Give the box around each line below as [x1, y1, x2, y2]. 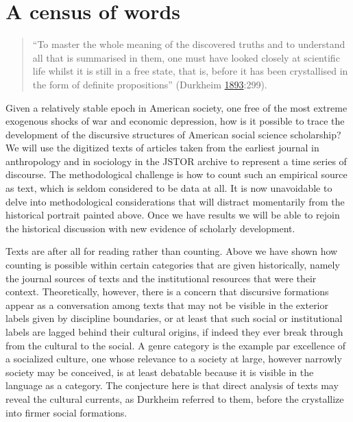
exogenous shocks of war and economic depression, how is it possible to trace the [5, 114, 345, 128]
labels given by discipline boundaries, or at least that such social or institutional [5, 311, 343, 325]
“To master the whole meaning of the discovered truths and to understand [32, 37, 345, 51]
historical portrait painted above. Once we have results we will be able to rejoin [5, 208, 340, 222]
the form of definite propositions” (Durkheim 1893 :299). [32, 77, 267, 91]
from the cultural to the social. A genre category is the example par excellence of [5, 338, 346, 352]
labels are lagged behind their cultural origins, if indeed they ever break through [5, 325, 343, 338]
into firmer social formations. [5, 405, 127, 419]
